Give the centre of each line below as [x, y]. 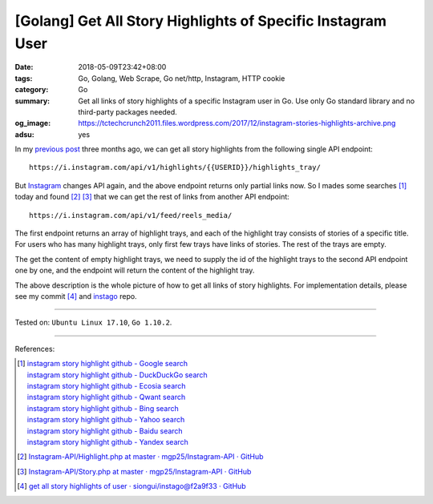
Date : [24, 67]
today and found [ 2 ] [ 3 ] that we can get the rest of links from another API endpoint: [152, 197]
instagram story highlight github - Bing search [103, 408]
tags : [24, 78]
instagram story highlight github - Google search [107, 364]
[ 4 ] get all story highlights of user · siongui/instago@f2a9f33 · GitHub [132, 486]
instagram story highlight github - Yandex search [107, 442]
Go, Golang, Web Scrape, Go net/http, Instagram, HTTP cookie [182, 78]
